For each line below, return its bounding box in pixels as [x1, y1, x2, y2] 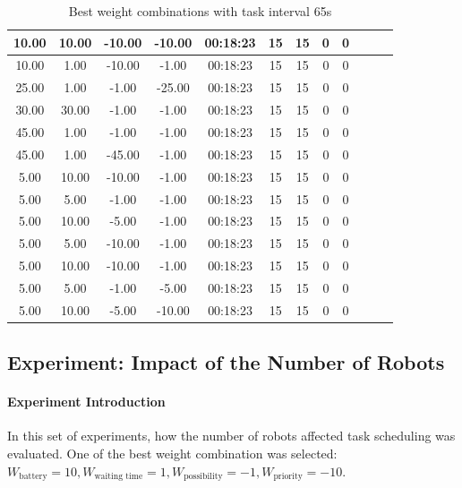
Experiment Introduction [7, 392, 166, 411]
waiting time [94, 472, 143, 482]
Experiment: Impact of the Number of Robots [7, 348, 445, 376]
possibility [184, 472, 223, 482]
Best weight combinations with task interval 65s [68, 2, 332, 20]
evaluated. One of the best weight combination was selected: [7, 443, 338, 462]
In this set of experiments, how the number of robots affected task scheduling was [7, 426, 456, 445]
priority [273, 472, 303, 482]
